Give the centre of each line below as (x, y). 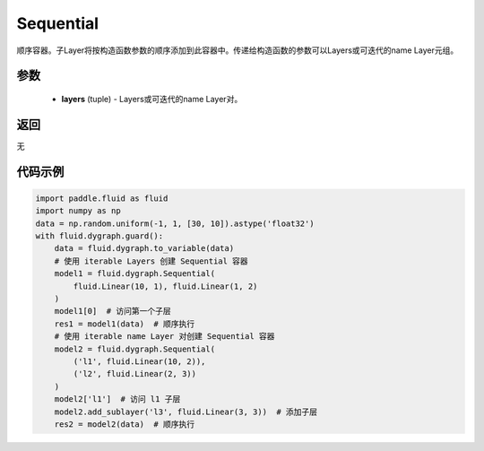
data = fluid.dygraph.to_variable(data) (144, 248)
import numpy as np (78, 211)
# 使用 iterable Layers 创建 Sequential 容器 (151, 261)
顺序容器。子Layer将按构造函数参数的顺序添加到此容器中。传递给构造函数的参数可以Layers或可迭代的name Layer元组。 (238, 50)
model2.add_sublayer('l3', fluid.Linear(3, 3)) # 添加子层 (186, 412)
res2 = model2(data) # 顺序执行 (125, 424)
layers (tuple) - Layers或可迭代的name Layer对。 (152, 99)
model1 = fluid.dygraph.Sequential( (134, 274)
